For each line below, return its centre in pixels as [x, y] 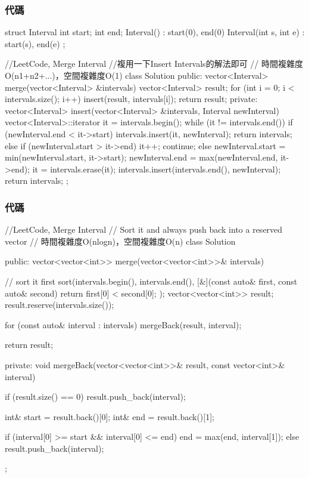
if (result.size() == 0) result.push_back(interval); [95, 397]
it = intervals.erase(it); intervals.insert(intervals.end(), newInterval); [157, 169]
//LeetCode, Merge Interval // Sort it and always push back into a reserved [144, 229]
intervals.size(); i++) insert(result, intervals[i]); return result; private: [131, 99]
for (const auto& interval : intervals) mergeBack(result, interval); [123, 324]
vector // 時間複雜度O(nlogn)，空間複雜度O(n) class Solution [120, 241]
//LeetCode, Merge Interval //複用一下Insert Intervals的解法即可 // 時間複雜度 [154, 64]
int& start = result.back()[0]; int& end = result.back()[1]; [110, 416]
